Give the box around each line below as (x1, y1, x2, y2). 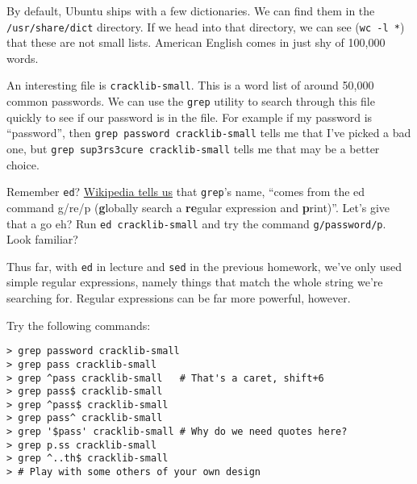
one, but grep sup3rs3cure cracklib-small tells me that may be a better (6, 140, 380, 156)
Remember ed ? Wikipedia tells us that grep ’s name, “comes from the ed (6, 183, 365, 200)
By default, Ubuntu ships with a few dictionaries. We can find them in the (6, 2, 375, 19)
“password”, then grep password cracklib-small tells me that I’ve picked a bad (6, 124, 411, 141)
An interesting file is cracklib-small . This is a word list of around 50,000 (6, 77, 374, 94)
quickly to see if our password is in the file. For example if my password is (6, 108, 373, 125)
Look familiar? (6, 231, 78, 248)
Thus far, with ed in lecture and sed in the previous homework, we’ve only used (6, 257, 402, 274)
